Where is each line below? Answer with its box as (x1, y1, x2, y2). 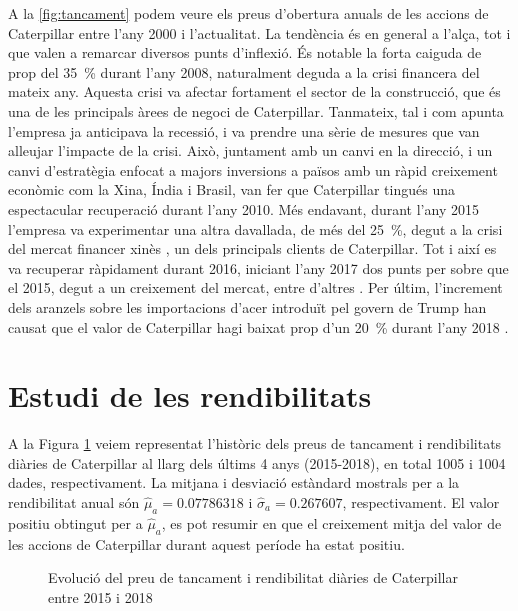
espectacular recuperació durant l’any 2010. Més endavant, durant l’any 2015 (8, 198, 479, 219)
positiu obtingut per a (8, 512, 143, 533)
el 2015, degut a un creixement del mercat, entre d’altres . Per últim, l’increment (8, 277, 503, 298)
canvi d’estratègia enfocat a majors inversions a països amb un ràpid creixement (8, 159, 498, 180)
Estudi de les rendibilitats (8, 375, 372, 416)
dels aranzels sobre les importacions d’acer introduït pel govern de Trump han (8, 296, 487, 317)
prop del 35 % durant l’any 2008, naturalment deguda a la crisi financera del (8, 61, 480, 82)
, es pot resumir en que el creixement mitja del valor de (161, 512, 502, 533)
